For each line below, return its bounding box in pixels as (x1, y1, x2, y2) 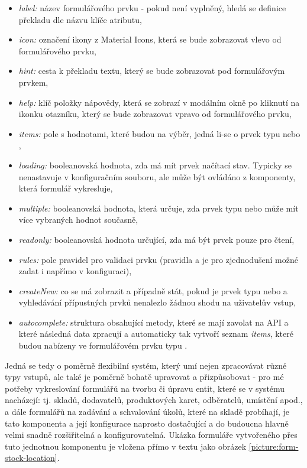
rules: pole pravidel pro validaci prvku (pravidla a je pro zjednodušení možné (18, 253, 298, 265)
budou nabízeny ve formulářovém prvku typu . (18, 339, 188, 352)
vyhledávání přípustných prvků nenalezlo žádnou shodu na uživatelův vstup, (18, 296, 296, 308)
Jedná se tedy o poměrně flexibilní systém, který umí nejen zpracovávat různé (5, 359, 287, 371)
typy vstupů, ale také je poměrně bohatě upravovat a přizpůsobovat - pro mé (5, 370, 284, 383)
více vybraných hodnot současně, (18, 213, 138, 226)
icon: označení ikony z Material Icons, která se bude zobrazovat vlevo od (18, 33, 282, 45)
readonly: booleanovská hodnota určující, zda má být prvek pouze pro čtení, (18, 233, 295, 245)
